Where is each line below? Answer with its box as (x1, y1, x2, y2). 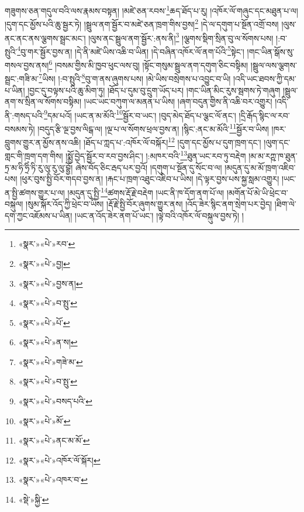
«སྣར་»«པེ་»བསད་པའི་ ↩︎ (18, 395, 92, 407)
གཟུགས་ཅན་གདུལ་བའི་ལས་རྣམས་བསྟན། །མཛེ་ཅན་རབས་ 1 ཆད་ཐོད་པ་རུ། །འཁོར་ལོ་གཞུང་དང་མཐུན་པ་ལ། (5, 3, 298, 16)
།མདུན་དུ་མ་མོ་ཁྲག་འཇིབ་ (224, 161, 296, 173)
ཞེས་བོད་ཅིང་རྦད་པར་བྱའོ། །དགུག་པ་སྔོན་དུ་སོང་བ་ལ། (75, 161, 222, 173)
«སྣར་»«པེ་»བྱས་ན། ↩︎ (18, 277, 83, 289)
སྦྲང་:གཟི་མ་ (5, 72, 39, 84)
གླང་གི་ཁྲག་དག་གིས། (5, 150, 63, 162)
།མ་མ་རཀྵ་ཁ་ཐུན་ (248, 150, 298, 162)
